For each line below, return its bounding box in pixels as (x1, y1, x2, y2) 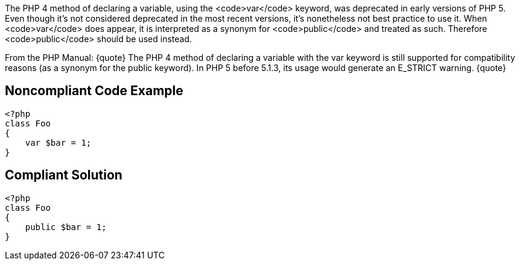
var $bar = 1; (25, 137, 92, 148)
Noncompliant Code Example (5, 83, 183, 99)
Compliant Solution (5, 167, 122, 183)
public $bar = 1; (25, 222, 107, 232)
